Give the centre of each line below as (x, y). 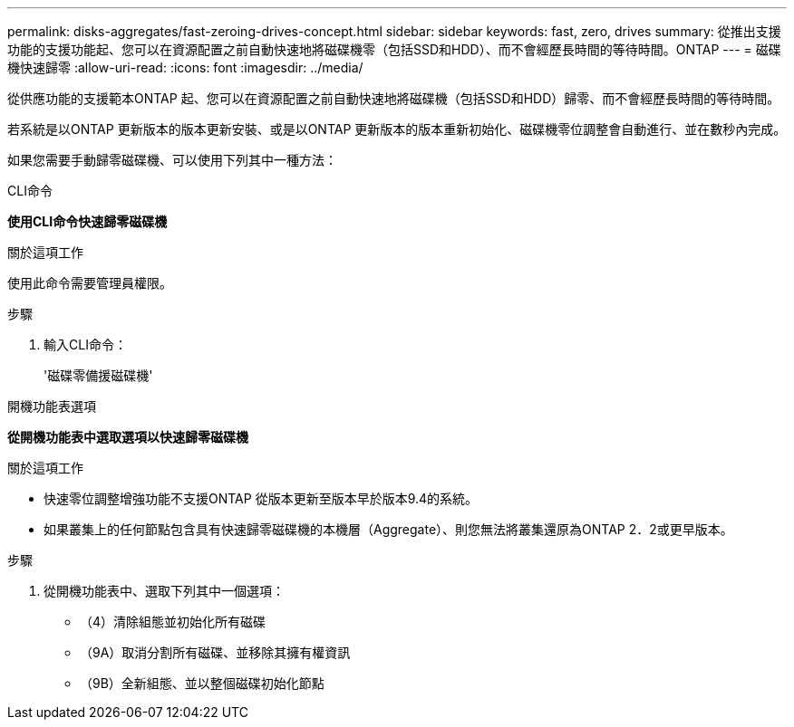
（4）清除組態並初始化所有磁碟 (173, 622)
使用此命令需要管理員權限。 (90, 283)
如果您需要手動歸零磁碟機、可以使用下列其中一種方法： (172, 160)
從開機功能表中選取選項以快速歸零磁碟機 (128, 437)
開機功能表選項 (52, 406)
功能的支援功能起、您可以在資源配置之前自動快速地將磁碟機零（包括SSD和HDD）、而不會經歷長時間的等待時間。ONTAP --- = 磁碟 (394, 49)
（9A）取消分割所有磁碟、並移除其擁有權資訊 (215, 652)
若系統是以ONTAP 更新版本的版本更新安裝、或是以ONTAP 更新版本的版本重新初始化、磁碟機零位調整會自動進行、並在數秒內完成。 (397, 129)
